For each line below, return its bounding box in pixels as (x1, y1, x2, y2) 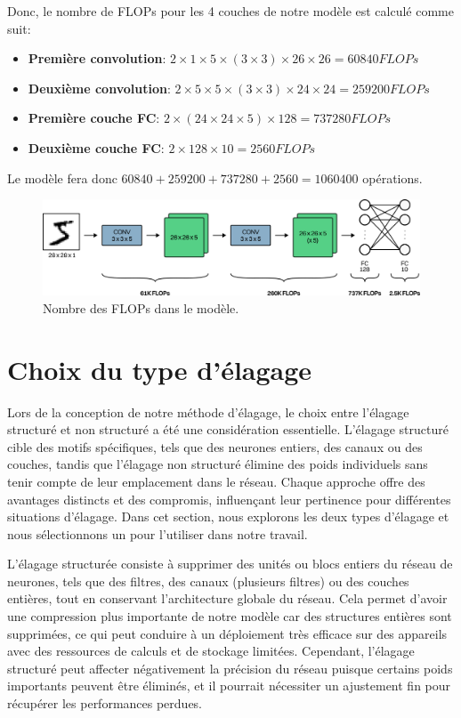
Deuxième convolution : (28, 78, 171, 97)
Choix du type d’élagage (7, 351, 312, 387)
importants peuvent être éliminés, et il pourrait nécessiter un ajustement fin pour (7, 676, 451, 695)
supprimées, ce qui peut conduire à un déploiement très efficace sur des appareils (7, 624, 448, 642)
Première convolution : (28, 49, 166, 68)
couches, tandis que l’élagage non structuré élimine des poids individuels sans (7, 455, 428, 473)
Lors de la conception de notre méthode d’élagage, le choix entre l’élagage (7, 402, 409, 421)
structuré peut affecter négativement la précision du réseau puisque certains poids (7, 658, 453, 677)
